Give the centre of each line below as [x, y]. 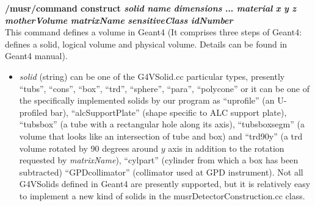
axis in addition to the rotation [226, 148]
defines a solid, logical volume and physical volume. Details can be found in [146, 44]
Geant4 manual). [36, 56]
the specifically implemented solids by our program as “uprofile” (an [147, 100]
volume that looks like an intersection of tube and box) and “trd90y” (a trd [161, 136]
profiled [33, 112]
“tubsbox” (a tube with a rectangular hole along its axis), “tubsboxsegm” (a [162, 124]
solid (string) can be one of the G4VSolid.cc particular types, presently [152, 76]
